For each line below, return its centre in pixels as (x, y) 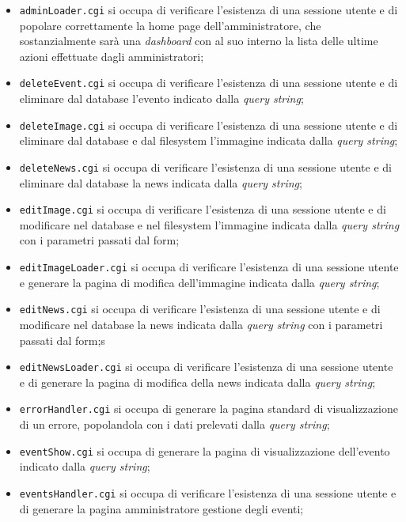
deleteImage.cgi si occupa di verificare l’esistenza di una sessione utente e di (209, 125)
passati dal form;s (62, 340)
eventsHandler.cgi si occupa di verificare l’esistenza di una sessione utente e (208, 492)
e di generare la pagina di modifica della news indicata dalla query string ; (197, 382)
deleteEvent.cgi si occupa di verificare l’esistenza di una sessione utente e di (209, 83)
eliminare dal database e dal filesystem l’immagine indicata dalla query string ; (209, 140)
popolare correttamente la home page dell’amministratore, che (170, 25)
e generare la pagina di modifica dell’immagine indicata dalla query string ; (199, 282)
